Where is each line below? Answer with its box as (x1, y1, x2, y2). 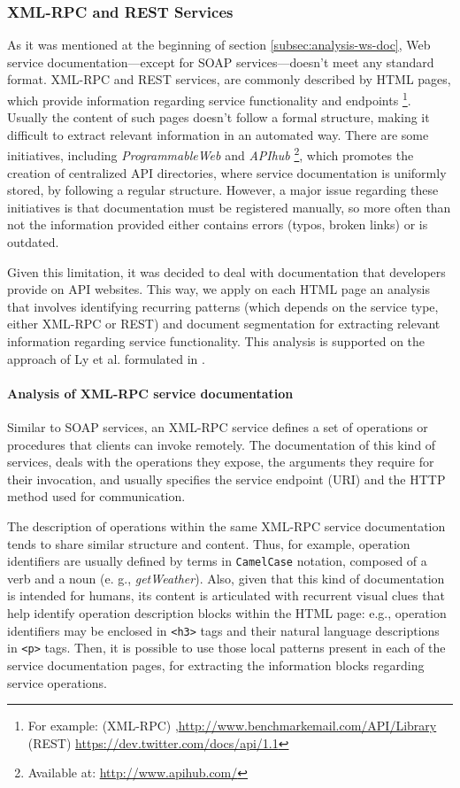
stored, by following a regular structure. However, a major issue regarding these (7, 181, 439, 199)
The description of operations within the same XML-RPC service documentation (7, 516, 446, 535)
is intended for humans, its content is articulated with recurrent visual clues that (7, 586, 445, 605)
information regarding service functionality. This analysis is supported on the (7, 332, 425, 351)
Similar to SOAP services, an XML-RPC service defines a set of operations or (7, 418, 428, 436)
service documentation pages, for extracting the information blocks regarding (7, 655, 425, 674)
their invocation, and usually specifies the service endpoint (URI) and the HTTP (7, 469, 446, 488)
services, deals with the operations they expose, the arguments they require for (7, 452, 434, 471)
